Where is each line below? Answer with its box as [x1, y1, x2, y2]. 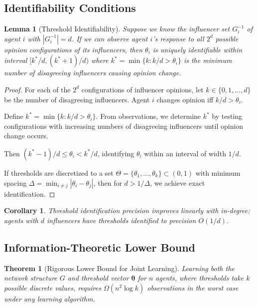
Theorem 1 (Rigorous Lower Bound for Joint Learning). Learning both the [4, 263, 235, 273]
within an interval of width [144, 148, 226, 158]
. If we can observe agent [71, 33, 148, 43]
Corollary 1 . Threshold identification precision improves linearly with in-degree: [4, 205, 250, 216]
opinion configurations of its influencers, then [4, 44, 143, 54]
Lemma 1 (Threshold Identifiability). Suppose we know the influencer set [4, 23, 230, 34]
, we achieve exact [150, 177, 205, 188]
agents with [4, 215, 38, 225]
